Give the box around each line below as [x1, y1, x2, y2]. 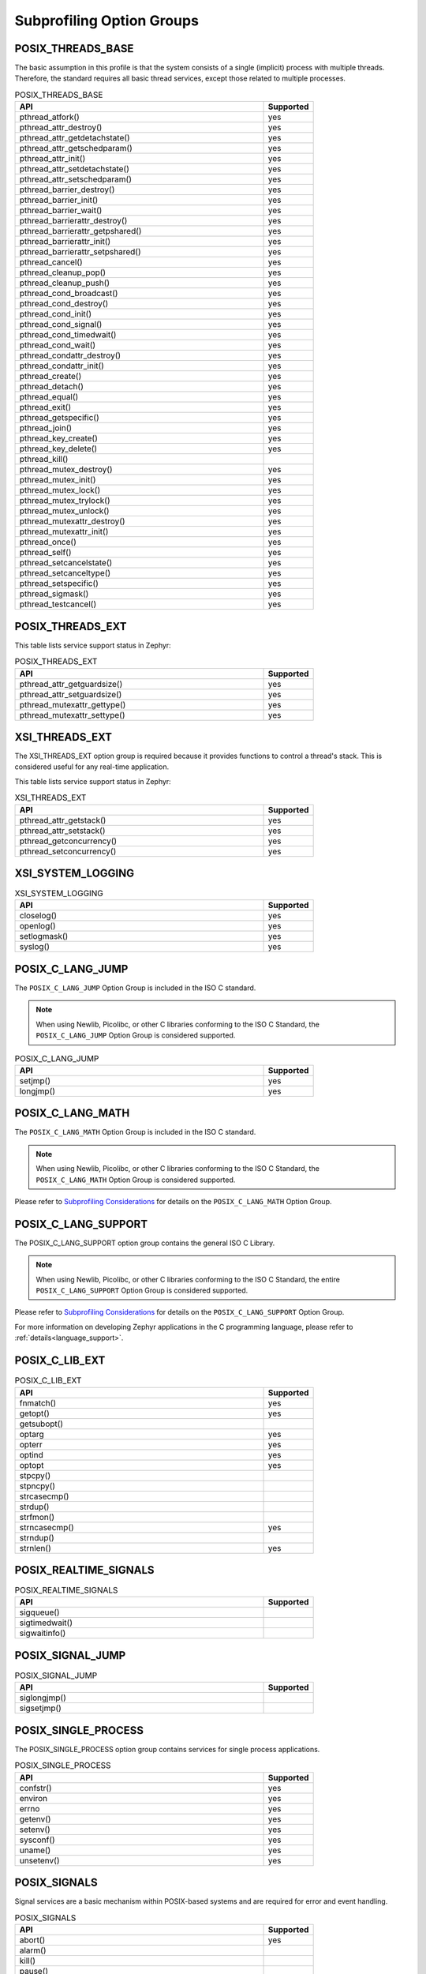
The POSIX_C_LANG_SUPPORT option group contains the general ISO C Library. [14, 1238, 275, 1248]
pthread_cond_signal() [19, 319, 103, 330]
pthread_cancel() [19, 257, 83, 268]
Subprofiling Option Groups [14, 12, 199, 29]
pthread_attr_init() [19, 153, 86, 164]
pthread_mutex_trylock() [19, 495, 110, 506]
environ [19, 1792, 47, 1803]
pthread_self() [19, 547, 72, 558]
